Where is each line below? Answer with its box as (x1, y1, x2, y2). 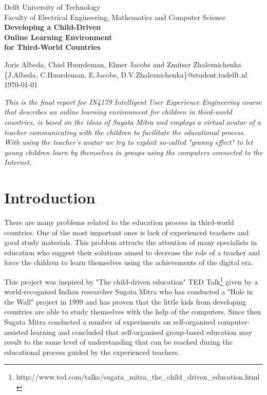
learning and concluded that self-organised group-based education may (30, 326, 253, 337)
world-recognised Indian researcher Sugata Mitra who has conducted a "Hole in (4, 286, 253, 297)
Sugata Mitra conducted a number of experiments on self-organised (4, 316, 216, 327)
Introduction (4, 187, 96, 208)
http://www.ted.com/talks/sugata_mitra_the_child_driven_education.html (16, 371, 260, 382)
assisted (4, 326, 28, 337)
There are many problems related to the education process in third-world (4, 217, 234, 228)
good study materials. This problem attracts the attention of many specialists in (4, 237, 257, 248)
